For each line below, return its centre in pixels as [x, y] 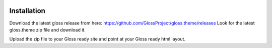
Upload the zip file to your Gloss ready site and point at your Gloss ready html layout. [97, 39]
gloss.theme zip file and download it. [47, 29]
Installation [27, 11]
